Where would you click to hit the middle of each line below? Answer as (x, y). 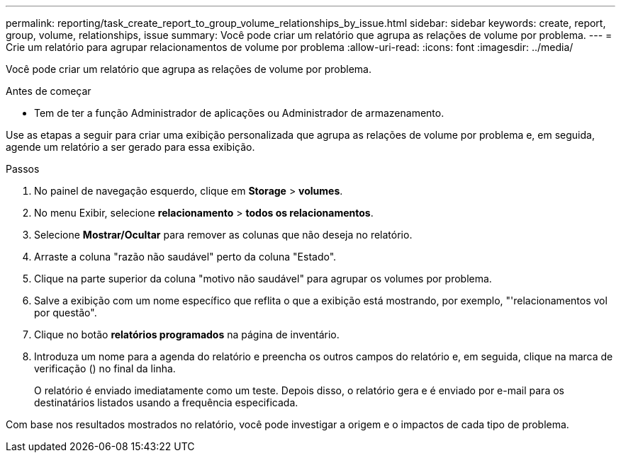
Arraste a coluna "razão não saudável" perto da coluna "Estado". (185, 257)
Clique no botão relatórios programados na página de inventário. (187, 334)
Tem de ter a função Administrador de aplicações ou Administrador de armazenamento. (239, 113)
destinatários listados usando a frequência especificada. (166, 402)
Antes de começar (49, 91)
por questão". (66, 313)
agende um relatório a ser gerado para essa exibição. (130, 147)
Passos (23, 169)
